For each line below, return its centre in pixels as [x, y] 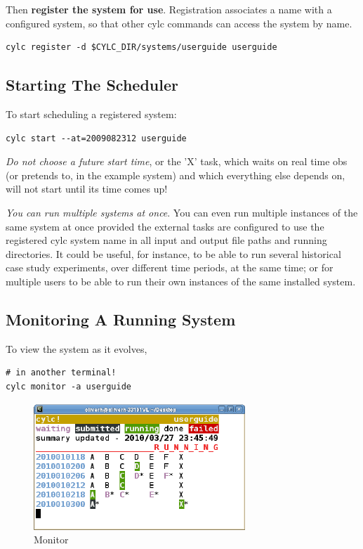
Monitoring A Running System [121, 319]
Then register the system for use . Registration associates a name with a [169, 9]
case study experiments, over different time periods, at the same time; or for [170, 267]
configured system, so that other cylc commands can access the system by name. [179, 23]
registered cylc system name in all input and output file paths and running [166, 240]
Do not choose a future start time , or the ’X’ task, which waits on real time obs [177, 161]
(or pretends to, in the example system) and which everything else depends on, [176, 175]
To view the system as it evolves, [77, 348]
